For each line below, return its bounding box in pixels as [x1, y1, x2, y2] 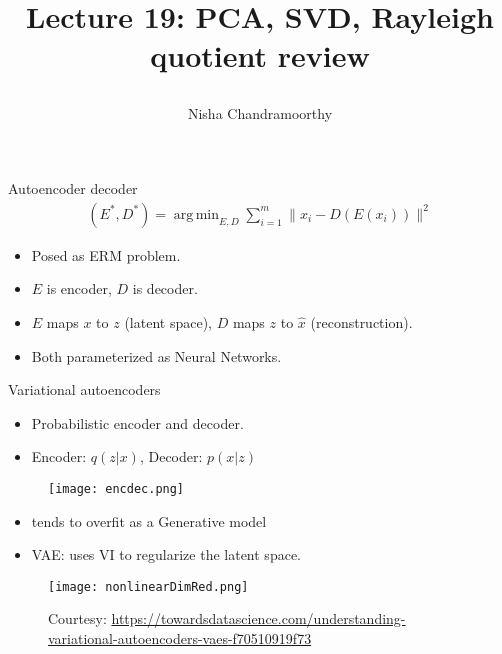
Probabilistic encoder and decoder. [31, 412, 244, 433]
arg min [173, 207, 220, 222]
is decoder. [132, 278, 198, 299]
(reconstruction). [310, 311, 413, 332]
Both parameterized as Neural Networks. [31, 345, 282, 366]
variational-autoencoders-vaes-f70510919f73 [48, 628, 312, 649]
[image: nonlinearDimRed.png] [48, 579, 249, 594]
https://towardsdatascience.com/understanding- [111, 608, 406, 629]
